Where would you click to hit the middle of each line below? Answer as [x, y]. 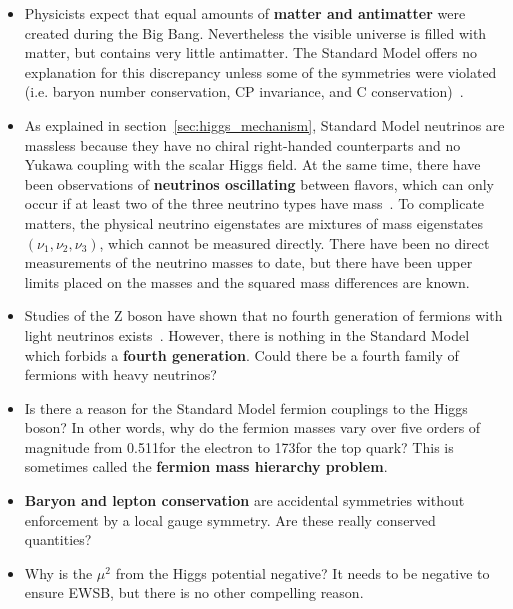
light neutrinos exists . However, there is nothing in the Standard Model [247, 334]
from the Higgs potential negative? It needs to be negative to [302, 572]
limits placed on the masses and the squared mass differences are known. [247, 281]
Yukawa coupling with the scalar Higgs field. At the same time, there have [252, 164]
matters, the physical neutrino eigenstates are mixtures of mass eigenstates [253, 222]
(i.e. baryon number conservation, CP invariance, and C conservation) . [244, 91]
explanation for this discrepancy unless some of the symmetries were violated [260, 71]
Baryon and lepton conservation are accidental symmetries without [244, 500]
